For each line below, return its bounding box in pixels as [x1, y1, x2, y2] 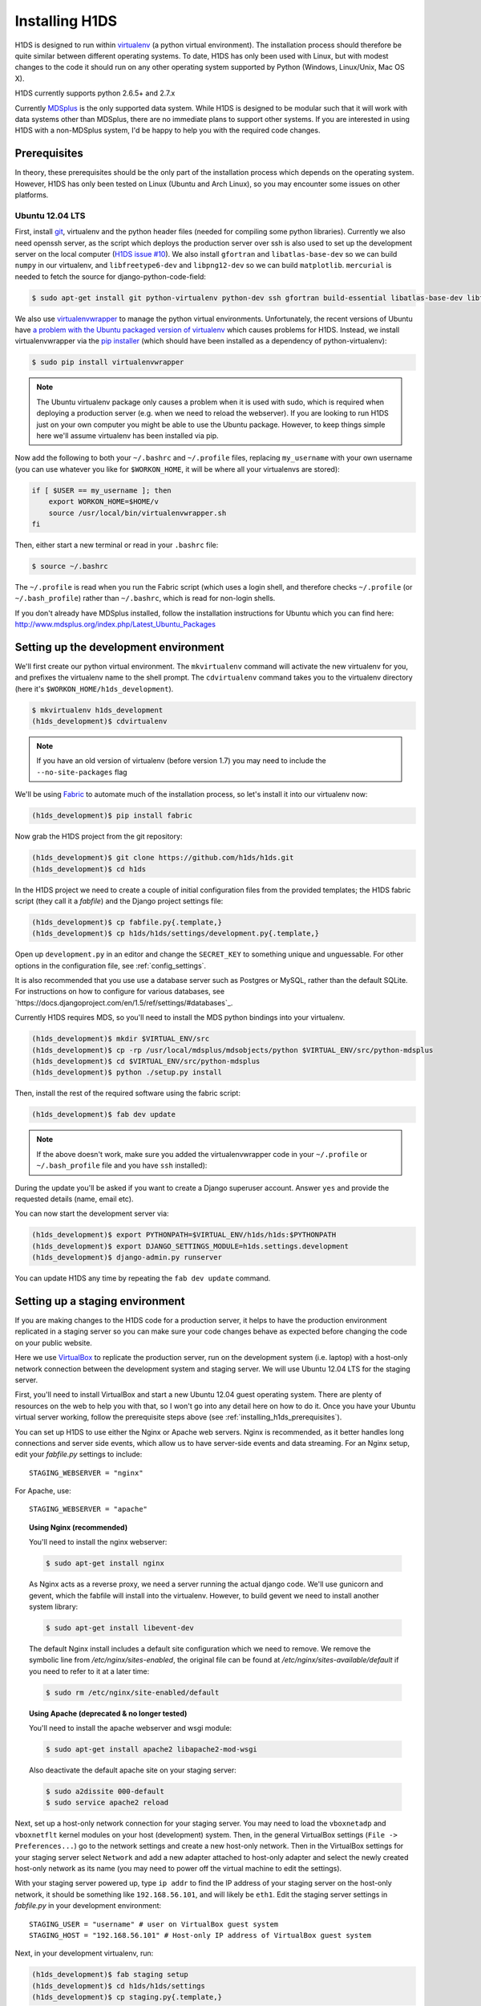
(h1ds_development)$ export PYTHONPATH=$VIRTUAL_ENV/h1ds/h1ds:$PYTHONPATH [31, 1230, 337, 1240]
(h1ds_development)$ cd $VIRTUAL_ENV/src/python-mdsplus [31, 1057, 261, 1066]
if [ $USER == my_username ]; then [31, 485, 172, 495]
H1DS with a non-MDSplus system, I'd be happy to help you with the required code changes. [14, 125, 321, 136]
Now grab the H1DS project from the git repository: [14, 831, 183, 842]
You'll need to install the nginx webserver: [29, 1537, 168, 1547]
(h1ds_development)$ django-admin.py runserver [31, 1253, 222, 1262]
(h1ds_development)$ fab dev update [31, 1110, 176, 1119]
